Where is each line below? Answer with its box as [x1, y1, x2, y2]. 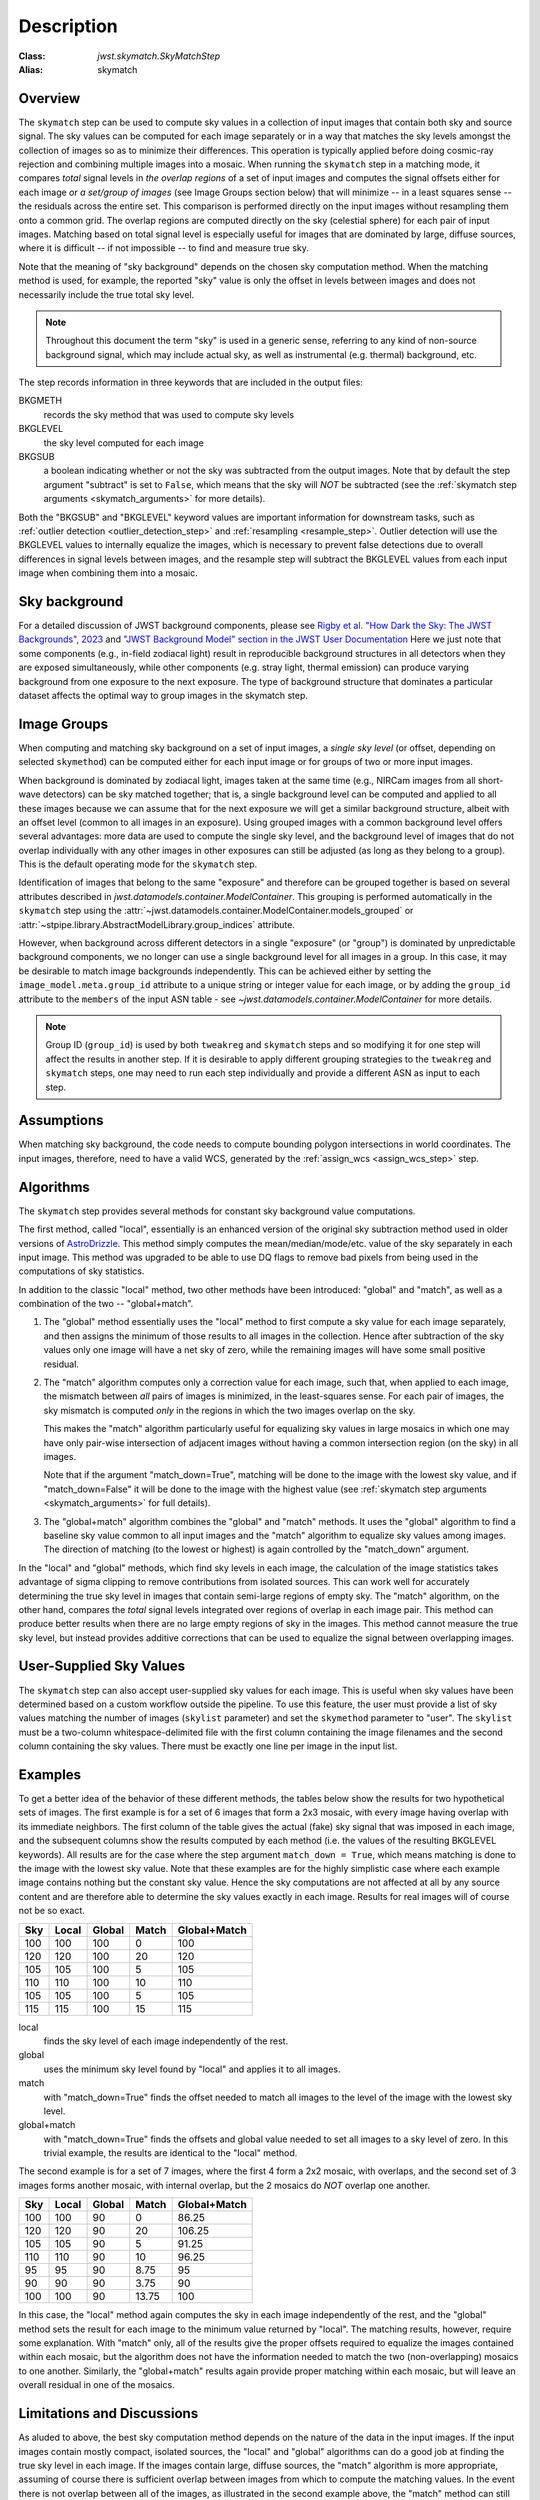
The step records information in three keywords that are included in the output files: [18, 376, 364, 389]
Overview [18, 90, 81, 107]
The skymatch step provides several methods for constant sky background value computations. [18, 1205, 416, 1217]
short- [477, 774, 504, 786]
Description [18, 15, 119, 37]
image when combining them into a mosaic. [18, 567, 199, 579]
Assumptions [18, 1112, 104, 1129]
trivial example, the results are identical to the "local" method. [43, 2147, 298, 2159]
